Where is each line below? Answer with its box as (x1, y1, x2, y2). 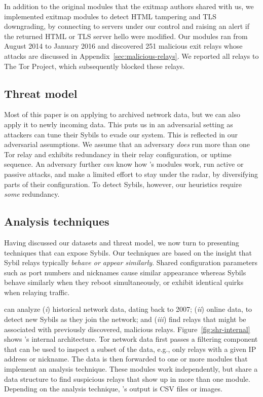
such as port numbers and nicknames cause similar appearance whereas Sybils (4, 267, 246, 277)
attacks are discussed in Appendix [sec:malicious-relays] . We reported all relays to (4, 50, 259, 61)
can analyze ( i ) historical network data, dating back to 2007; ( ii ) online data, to (4, 304, 252, 314)
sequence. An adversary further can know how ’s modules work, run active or (4, 159, 244, 169)
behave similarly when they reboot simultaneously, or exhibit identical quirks (4, 277, 244, 287)
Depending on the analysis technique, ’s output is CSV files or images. (4, 383, 222, 394)
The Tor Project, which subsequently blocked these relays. (4, 60, 185, 71)
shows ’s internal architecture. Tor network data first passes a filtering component (4, 334, 258, 344)
